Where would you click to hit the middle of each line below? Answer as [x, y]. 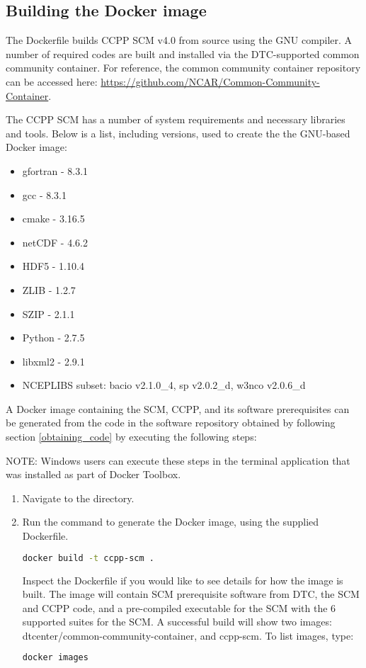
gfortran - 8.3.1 [55, 170]
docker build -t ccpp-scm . [88, 558]
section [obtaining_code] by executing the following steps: [131, 437]
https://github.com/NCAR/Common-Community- [210, 81]
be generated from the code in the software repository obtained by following [171, 423]
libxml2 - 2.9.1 [53, 361]
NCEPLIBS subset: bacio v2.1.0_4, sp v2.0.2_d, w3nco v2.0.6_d [164, 385]
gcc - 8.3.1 [44, 194]
